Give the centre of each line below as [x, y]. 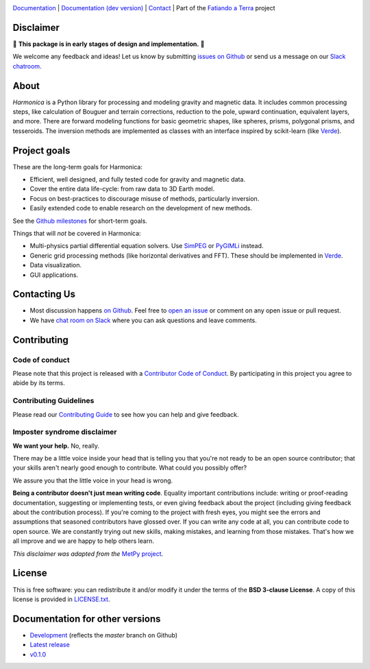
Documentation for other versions [87, 619]
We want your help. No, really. [56, 446]
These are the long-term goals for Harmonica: [78, 167]
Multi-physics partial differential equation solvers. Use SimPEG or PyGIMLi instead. [147, 246]
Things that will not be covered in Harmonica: [77, 234]
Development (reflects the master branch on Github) [104, 635]
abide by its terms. [39, 383]
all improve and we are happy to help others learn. [83, 541]
